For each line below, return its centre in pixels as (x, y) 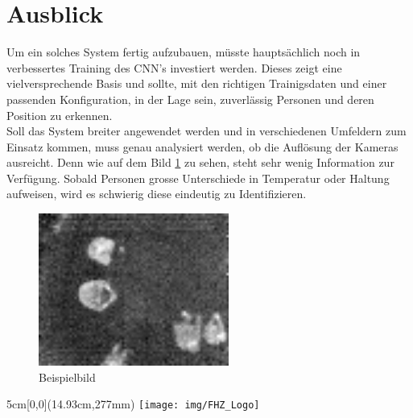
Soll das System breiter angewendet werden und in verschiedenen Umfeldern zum (206, 131)
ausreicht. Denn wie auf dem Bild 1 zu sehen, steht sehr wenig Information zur (200, 162)
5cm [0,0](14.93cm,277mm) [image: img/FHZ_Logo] (133, 404)
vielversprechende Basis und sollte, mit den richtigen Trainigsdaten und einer (197, 83)
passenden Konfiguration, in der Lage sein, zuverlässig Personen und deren (190, 99)
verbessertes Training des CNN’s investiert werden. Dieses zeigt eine (174, 67)
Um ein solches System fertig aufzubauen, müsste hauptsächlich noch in (184, 52)
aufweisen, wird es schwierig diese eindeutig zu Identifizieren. (157, 194)
